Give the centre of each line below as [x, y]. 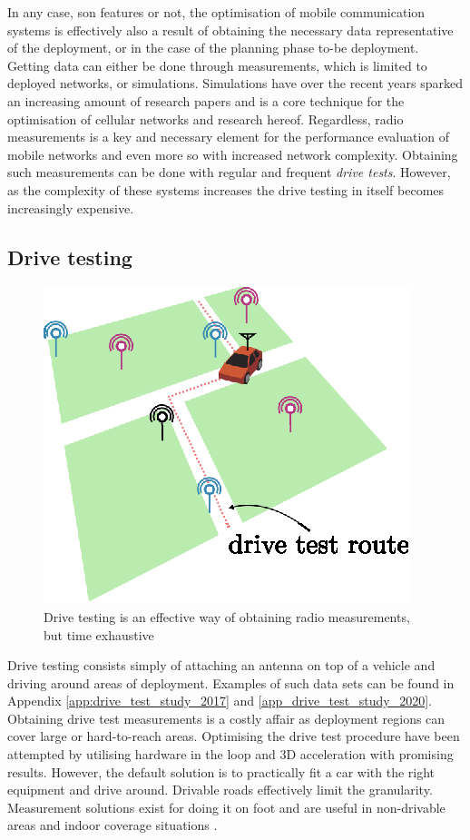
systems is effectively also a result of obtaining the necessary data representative [230, 30]
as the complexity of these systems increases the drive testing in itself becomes [226, 189]
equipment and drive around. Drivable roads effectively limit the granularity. [220, 790]
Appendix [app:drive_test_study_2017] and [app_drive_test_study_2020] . [220, 701]
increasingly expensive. [71, 208]
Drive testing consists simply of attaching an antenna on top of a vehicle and [221, 665]
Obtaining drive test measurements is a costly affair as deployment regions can [226, 718]
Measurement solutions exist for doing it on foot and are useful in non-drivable [226, 807]
